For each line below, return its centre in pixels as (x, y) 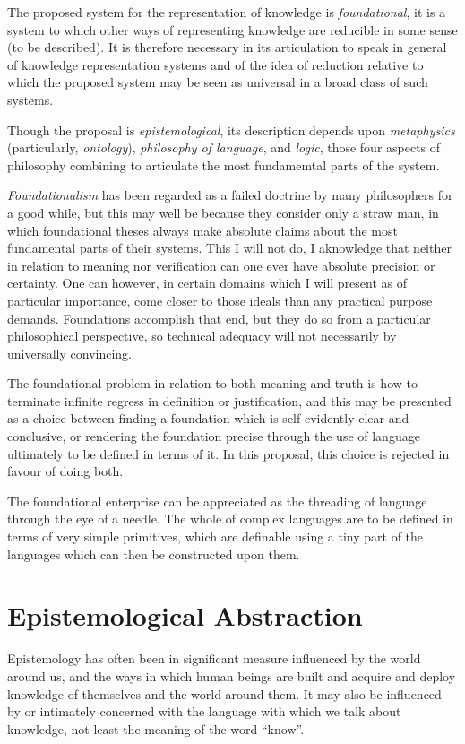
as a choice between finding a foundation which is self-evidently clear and (208, 418)
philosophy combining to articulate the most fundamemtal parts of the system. (224, 164)
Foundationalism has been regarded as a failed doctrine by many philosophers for (230, 195)
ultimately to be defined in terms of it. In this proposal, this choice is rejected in (228, 453)
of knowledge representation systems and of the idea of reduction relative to (215, 64)
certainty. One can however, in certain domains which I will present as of (207, 283)
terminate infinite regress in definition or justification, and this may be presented (229, 400)
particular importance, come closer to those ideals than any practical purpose (220, 300)
